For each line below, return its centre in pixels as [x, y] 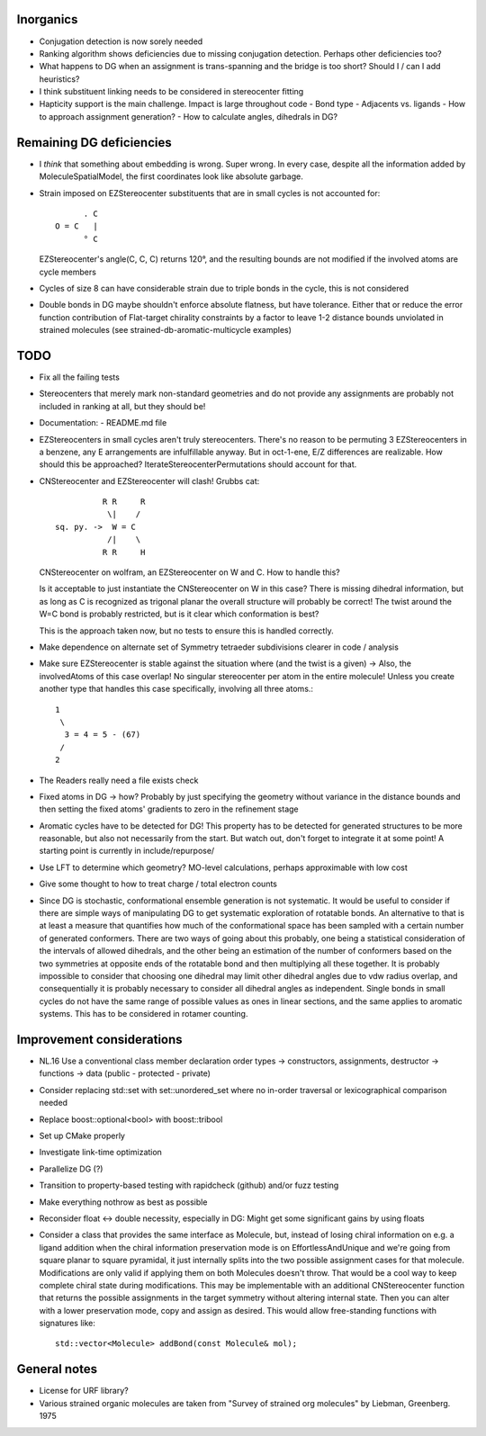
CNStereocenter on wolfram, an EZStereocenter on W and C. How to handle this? [190, 572]
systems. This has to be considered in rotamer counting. [144, 1014]
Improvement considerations [100, 1039]
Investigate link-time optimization [100, 1153]
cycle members [67, 272]
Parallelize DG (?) [71, 1169]
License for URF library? [84, 1391]
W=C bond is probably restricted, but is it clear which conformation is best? [179, 614]
